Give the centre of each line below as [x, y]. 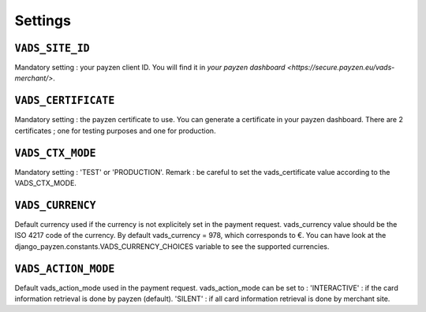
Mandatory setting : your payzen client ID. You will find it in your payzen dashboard [150, 68]
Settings [43, 20]
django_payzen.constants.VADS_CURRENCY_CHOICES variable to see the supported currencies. [172, 246]
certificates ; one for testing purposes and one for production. [115, 131]
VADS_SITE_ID [52, 48]
